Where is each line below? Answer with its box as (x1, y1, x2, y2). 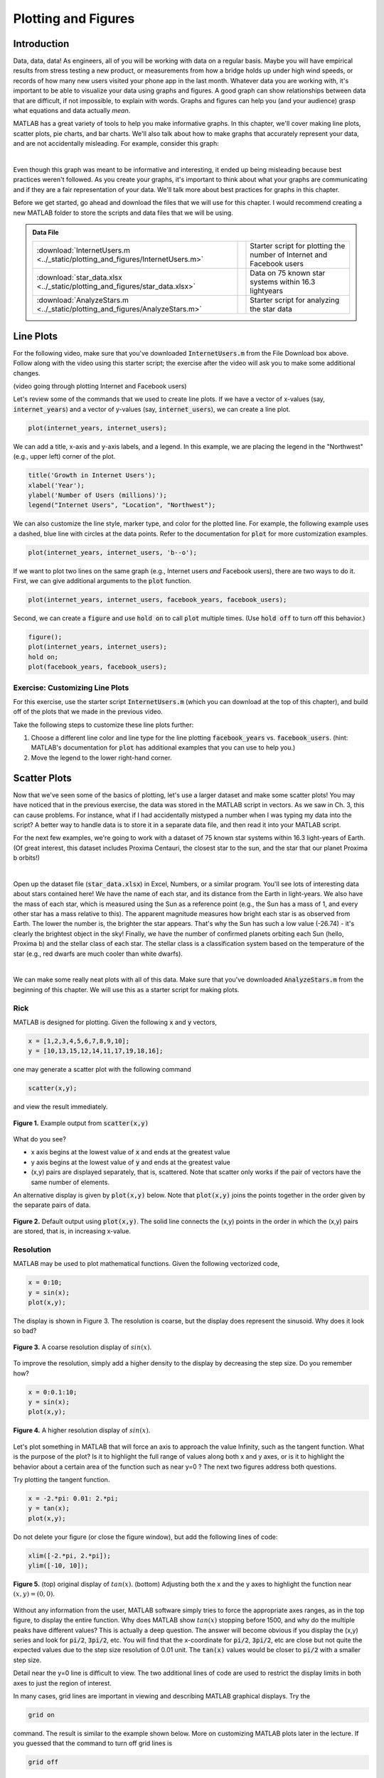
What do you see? (13, 1135, 67, 1144)
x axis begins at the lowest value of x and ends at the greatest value (31, 1148, 230, 1156)
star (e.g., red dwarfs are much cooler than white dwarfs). (13, 949, 183, 958)
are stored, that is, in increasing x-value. (13, 1227, 132, 1235)
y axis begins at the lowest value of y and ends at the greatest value (31, 1158, 230, 1166)
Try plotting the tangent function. (13, 1475, 110, 1484)
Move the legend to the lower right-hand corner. (31, 753, 172, 762)
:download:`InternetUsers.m (36, 245, 131, 255)
